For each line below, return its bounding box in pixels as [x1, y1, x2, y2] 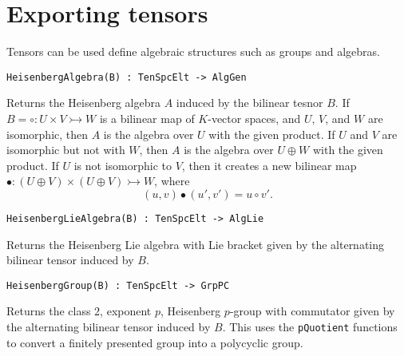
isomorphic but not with [6, 141, 125, 158]
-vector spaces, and [208, 109, 301, 126]
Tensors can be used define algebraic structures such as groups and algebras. [6, 43, 380, 60]
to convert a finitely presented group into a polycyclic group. [6, 334, 303, 350]
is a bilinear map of [99, 109, 195, 126]
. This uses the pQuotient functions [222, 318, 398, 335]
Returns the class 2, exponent [6, 303, 152, 319]
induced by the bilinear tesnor [176, 94, 323, 111]
